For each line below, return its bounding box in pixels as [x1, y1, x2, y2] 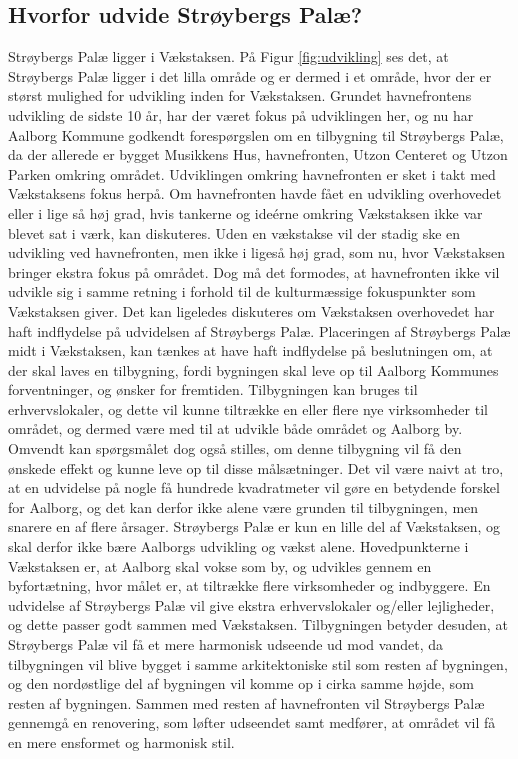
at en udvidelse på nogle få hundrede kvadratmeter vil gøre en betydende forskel [8, 477, 500, 498]
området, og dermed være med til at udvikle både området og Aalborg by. [8, 418, 463, 439]
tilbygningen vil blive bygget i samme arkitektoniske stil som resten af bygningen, [8, 653, 508, 674]
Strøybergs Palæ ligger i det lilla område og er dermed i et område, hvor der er [8, 65, 492, 86]
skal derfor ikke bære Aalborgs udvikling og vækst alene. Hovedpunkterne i [8, 536, 469, 557]
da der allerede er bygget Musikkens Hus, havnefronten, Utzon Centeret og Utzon [8, 144, 508, 165]
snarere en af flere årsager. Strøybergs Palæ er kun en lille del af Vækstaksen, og [8, 516, 501, 537]
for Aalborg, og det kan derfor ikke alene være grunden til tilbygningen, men [8, 496, 479, 517]
